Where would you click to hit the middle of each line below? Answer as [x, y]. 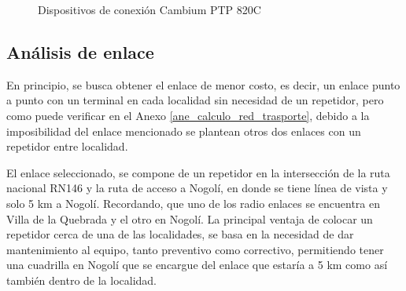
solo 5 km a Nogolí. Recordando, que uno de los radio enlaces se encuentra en [194, 203]
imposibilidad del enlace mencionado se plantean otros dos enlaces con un [184, 131]
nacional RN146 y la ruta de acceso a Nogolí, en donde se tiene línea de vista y [197, 188]
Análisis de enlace [80, 51]
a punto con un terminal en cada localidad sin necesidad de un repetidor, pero [195, 100]
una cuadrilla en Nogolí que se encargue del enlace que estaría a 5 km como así [197, 265]
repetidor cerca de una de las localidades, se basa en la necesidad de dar [180, 234]
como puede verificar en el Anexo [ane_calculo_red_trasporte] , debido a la [188, 115]
